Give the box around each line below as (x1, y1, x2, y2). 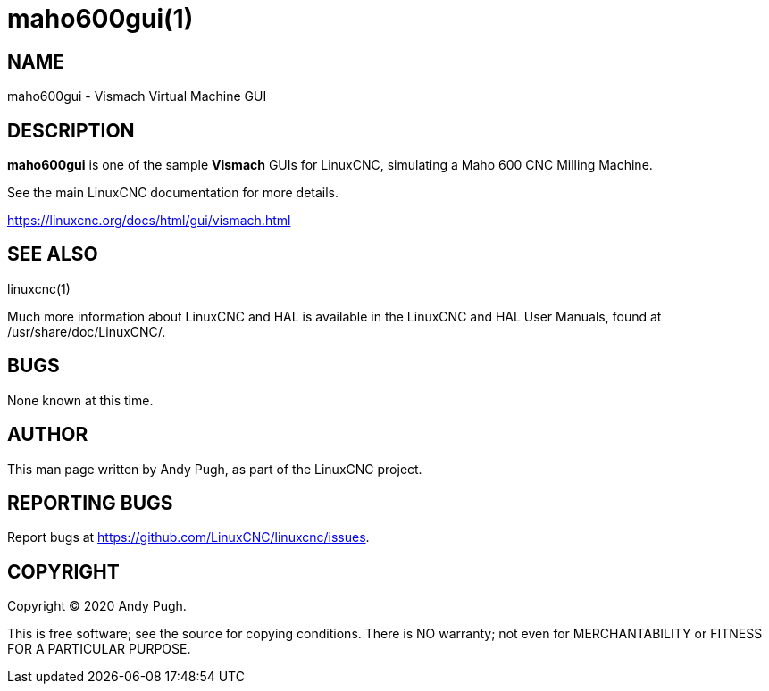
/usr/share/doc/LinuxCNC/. (7, 323, 166, 339)
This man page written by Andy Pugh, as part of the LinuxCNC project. (7, 461, 422, 477)
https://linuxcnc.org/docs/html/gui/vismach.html (7, 212, 291, 229)
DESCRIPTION (7, 119, 135, 142)
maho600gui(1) (7, 4, 194, 34)
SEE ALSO (7, 243, 98, 266)
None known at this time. (7, 392, 154, 408)
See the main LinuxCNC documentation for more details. (7, 185, 339, 201)
